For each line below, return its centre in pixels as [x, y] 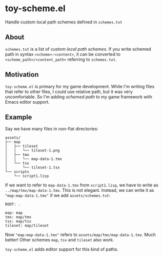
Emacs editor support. [27, 102]
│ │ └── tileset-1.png [32, 151]
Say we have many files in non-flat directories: [52, 129]
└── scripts [17, 172]
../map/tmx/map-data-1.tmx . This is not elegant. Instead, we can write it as [80, 190]
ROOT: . [13, 204]
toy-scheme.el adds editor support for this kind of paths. [62, 249]
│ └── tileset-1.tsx [32, 168]
